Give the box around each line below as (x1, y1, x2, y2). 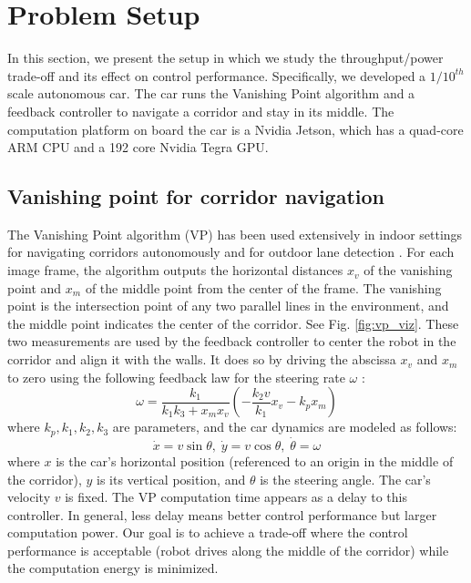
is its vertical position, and (97, 469, 246, 488)
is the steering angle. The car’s (260, 469, 431, 488)
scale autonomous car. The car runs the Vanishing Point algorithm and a (7, 84, 415, 103)
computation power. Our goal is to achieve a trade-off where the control (7, 523, 408, 542)
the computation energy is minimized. (7, 558, 219, 578)
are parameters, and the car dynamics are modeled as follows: (112, 417, 457, 436)
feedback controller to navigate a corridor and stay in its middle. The (7, 101, 394, 120)
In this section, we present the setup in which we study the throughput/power (7, 48, 444, 67)
